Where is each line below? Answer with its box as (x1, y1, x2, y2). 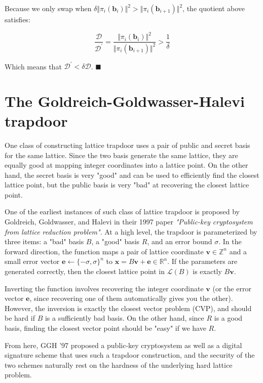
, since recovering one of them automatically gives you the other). (29, 293, 233, 303)
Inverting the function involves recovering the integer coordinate (5, 283, 204, 293)
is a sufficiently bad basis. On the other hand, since (45, 313, 204, 323)
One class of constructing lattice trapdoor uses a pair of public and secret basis (5, 139, 250, 150)
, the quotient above (182, 3, 245, 13)
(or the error (212, 283, 251, 293)
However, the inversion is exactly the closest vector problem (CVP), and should (5, 302, 252, 313)
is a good (214, 313, 243, 323)
